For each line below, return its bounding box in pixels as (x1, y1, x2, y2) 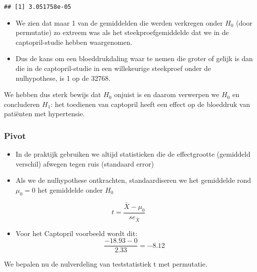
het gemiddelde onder (38, 185, 103, 195)
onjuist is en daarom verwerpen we (114, 89, 219, 100)
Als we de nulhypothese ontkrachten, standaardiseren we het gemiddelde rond (15, 175, 251, 185)
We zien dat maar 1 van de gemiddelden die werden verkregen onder (15, 17, 223, 28)
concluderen (4, 99, 40, 109)
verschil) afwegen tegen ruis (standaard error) (15, 158, 154, 169)
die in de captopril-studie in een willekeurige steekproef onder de (15, 63, 211, 73)
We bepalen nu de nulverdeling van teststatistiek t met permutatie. (4, 259, 208, 269)
